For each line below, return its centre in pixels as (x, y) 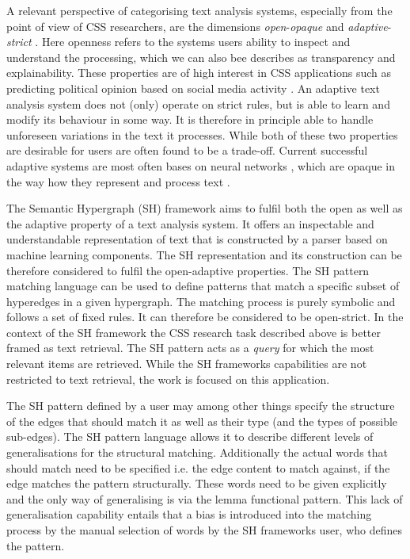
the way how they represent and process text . (118, 181)
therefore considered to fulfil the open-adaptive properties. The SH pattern (188, 270)
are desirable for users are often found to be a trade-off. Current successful (187, 150)
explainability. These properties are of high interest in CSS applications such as (199, 73)
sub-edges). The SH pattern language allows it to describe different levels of (190, 436)
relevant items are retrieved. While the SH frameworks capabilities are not (187, 364)
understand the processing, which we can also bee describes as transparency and (201, 57)
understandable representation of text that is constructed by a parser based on (197, 239)
